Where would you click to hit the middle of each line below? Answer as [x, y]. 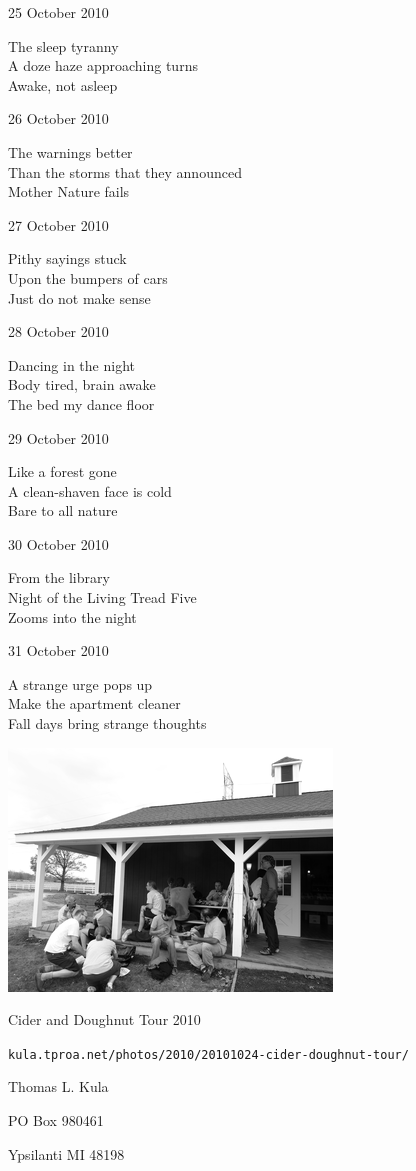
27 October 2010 [58, 224]
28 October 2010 [58, 331]
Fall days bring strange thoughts [107, 723]
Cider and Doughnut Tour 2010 [104, 1019]
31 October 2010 [58, 650]
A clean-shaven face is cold [90, 490]
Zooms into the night [72, 616]
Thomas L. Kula [58, 1086]
